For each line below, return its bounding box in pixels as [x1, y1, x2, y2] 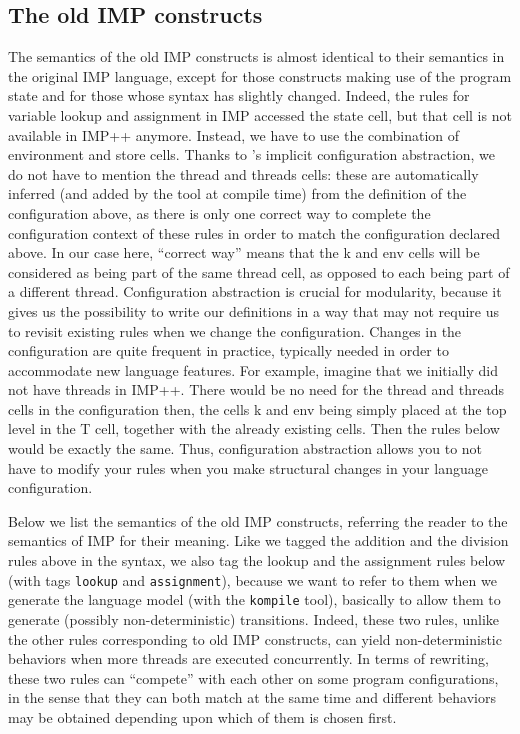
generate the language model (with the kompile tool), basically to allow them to [8, 589, 501, 610]
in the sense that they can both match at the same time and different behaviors [8, 687, 497, 708]
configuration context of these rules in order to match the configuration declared [8, 222, 500, 243]
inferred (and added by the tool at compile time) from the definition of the [8, 183, 467, 204]
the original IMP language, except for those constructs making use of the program [8, 65, 512, 86]
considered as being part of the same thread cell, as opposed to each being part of [8, 261, 510, 282]
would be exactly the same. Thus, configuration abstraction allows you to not [8, 438, 483, 459]
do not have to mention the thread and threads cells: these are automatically [8, 163, 479, 184]
